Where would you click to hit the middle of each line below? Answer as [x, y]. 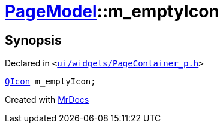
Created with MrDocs [47, 100]
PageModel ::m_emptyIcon [112, 11]
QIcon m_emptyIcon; [50, 82]
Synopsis [33, 40]
